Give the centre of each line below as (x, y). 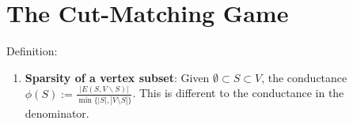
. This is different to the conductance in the (238, 93)
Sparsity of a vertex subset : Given (117, 77)
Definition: (32, 51)
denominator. (57, 113)
